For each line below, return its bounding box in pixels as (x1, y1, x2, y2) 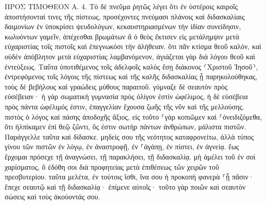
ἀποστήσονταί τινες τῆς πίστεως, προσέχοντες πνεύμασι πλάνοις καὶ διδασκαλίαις (5, 11, 245, 21)
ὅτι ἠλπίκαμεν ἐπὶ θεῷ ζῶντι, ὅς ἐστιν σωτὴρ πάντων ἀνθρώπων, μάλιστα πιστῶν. (5, 121, 247, 132)
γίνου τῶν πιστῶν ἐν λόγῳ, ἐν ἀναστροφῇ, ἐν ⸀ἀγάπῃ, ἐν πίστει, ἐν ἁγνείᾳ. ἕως (5, 141, 239, 152)
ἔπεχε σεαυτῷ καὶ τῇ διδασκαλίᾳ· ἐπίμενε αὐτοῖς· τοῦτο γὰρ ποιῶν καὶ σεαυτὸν (5, 181, 246, 192)
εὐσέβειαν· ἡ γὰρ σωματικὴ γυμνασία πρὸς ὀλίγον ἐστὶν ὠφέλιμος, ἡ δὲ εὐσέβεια (5, 91, 248, 102)
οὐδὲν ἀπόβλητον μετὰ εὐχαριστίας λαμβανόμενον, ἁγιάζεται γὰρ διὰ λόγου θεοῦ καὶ (5, 51, 255, 61)
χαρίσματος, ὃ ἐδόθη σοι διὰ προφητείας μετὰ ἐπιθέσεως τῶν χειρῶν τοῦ (5, 161, 219, 172)
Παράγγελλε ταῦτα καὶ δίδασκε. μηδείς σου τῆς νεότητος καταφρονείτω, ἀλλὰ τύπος (5, 131, 254, 142)
